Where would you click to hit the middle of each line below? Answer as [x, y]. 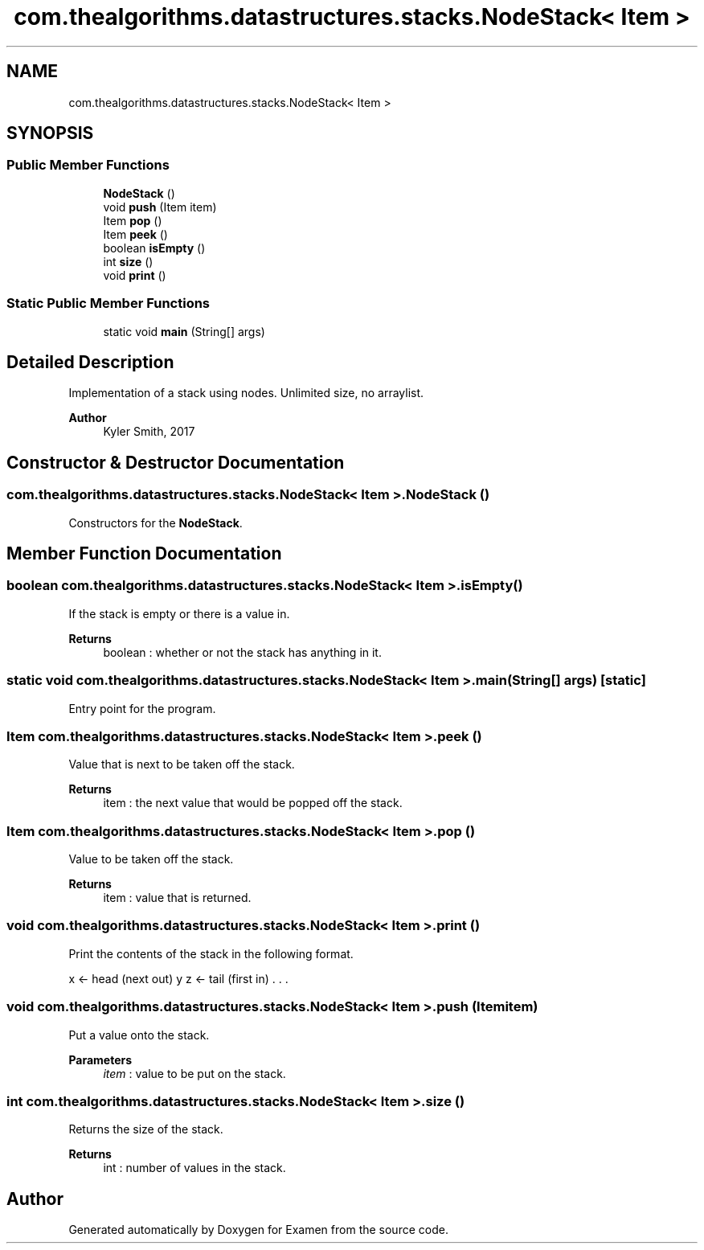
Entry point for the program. [142, 708]
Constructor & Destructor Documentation [176, 462]
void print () [135, 275]
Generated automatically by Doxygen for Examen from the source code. [258, 1230]
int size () [128, 261]
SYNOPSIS [50, 133]
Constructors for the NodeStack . [156, 523]
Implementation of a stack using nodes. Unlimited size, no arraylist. [246, 393]
